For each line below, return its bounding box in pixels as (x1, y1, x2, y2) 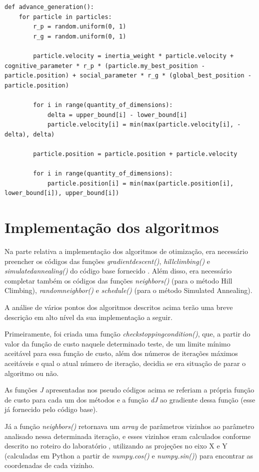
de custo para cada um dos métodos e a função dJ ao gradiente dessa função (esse (4, 394, 255, 404)
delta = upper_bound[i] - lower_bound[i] (47, 111, 187, 118)
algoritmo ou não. (4, 367, 59, 378)
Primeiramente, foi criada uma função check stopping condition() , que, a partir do (4, 328, 250, 339)
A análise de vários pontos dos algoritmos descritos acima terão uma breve (4, 301, 233, 312)
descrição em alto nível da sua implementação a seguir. (4, 311, 172, 322)
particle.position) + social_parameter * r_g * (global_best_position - (4, 72, 251, 79)
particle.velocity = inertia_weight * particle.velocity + (33, 52, 234, 59)
